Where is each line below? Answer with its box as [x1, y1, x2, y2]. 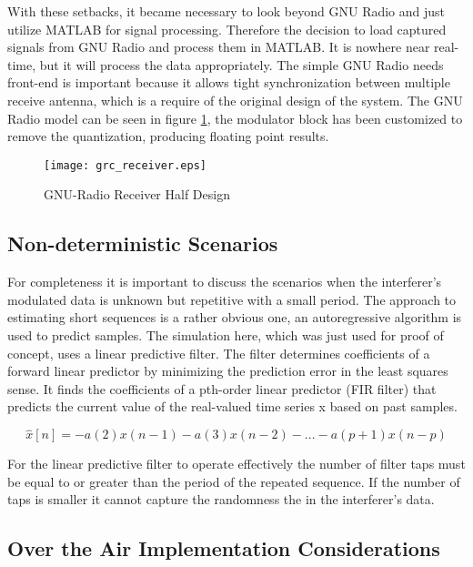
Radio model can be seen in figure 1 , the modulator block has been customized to [7, 108, 463, 127]
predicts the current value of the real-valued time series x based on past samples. [7, 397, 458, 416]
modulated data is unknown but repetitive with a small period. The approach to [7, 289, 457, 309]
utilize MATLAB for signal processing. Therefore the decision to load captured [7, 19, 447, 38]
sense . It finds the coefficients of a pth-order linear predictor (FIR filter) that [7, 379, 437, 398]
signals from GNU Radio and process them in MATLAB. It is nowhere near [7, 37, 430, 56]
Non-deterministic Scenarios [7, 229, 278, 258]
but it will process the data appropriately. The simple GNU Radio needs [39, 55, 444, 74]
